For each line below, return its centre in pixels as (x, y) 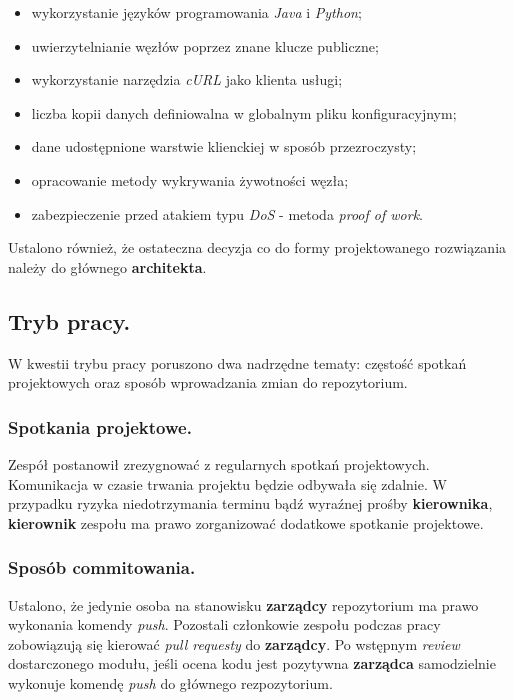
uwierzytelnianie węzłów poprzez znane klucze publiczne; (205, 45)
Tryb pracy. (69, 320)
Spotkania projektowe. (100, 426)
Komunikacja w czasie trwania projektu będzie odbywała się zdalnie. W (227, 483)
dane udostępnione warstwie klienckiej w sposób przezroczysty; (224, 146)
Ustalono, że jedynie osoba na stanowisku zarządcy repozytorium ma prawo (243, 604)
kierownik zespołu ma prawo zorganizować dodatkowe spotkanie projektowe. (246, 522)
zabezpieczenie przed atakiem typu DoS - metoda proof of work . (227, 213)
